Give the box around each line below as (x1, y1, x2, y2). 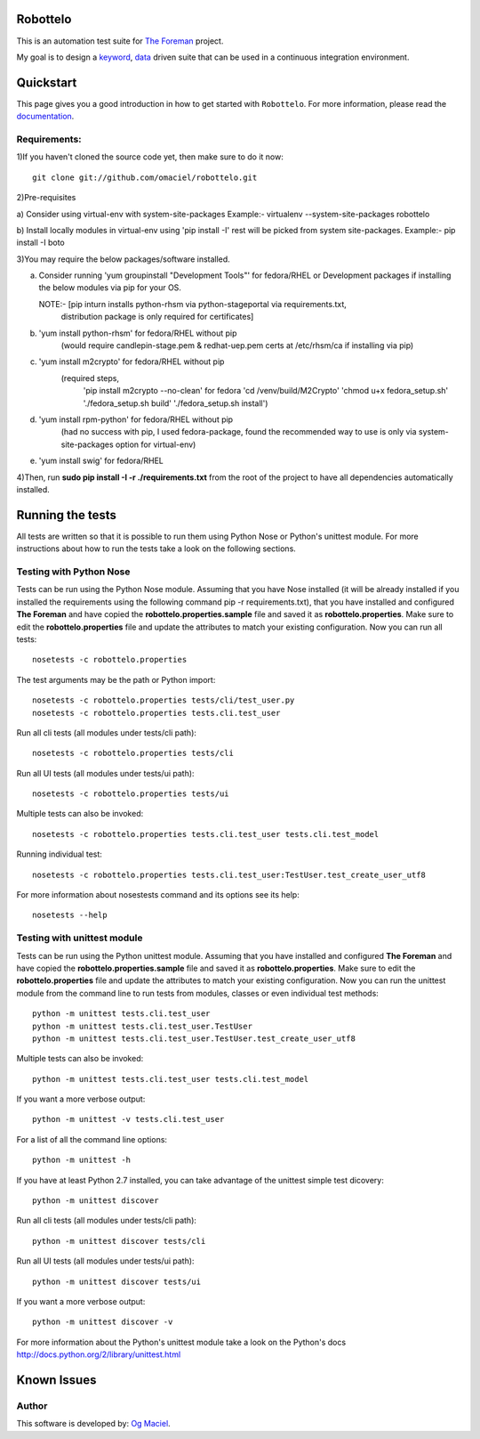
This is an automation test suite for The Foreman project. (16, 36, 224, 46)
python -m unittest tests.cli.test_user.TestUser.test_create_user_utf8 (32, 1033, 356, 1044)
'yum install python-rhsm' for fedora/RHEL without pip (38, 328, 237, 338)
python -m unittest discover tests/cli (32, 1236, 206, 1246)
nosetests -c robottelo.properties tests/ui (32, 789, 230, 799)
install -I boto (16, 237, 66, 248)
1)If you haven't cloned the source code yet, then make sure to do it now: (16, 151, 284, 162)
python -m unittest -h (32, 1155, 132, 1166)
